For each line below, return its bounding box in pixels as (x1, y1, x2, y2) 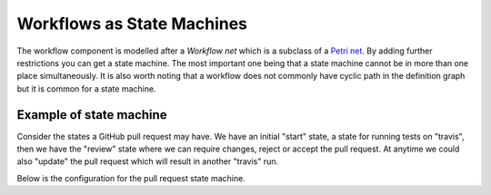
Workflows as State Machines (16, 14, 248, 34)
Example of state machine (16, 107, 167, 122)
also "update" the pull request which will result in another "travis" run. (16, 156, 279, 167)
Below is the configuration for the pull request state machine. (16, 172, 245, 183)
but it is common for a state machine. (16, 83, 156, 94)
